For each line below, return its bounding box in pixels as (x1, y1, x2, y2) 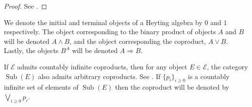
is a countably (188, 71, 230, 81)
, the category (207, 61, 248, 71)
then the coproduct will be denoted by (115, 82, 229, 92)
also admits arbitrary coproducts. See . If (38, 71, 161, 81)
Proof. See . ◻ (4, 1, 47, 11)
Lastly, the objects (4, 45, 59, 55)
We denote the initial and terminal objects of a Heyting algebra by (4, 17, 202, 27)
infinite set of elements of (4, 82, 79, 92)
